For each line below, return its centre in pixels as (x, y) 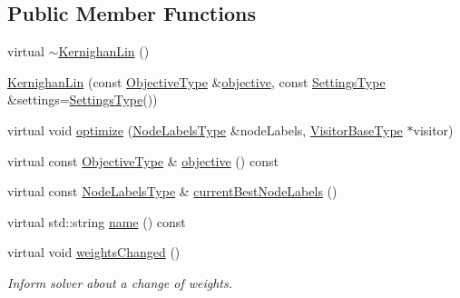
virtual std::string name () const (97, 221)
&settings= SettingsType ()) (83, 99)
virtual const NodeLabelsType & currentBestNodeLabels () (172, 191)
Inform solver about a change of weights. (120, 282)
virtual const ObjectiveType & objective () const (143, 160)
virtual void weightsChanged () (94, 252)
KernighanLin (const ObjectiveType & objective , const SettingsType (196, 81)
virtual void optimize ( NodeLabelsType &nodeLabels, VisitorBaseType (205, 129)
